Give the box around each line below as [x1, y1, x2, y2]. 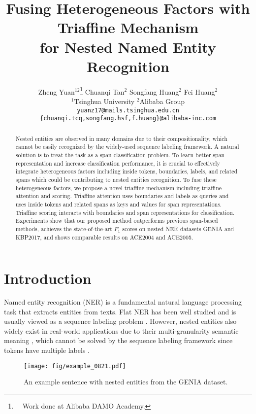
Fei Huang [184, 86, 215, 97]
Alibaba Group [139, 96, 185, 106]
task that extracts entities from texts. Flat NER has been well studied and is [4, 306, 236, 316]
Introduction [4, 268, 92, 288]
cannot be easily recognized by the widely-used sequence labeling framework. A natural [15, 142, 239, 151]
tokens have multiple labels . [4, 345, 90, 355]
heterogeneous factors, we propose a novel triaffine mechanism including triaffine [15, 183, 222, 192]
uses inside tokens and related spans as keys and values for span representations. [15, 200, 222, 208]
